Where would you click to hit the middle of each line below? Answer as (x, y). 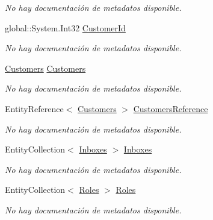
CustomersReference (171, 108)
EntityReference (34, 108)
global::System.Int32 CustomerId (65, 27)
